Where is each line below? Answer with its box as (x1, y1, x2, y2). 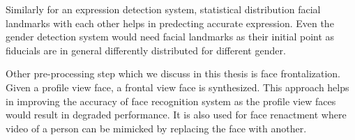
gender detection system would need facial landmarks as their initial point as (6, 29, 335, 44)
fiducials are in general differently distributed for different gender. (6, 42, 286, 57)
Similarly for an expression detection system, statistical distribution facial (6, 2, 321, 16)
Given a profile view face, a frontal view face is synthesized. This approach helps (6, 79, 349, 94)
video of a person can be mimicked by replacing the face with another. (6, 120, 307, 135)
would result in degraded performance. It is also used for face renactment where (6, 107, 347, 122)
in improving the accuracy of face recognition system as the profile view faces (6, 93, 336, 108)
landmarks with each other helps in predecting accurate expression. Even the (6, 15, 334, 30)
